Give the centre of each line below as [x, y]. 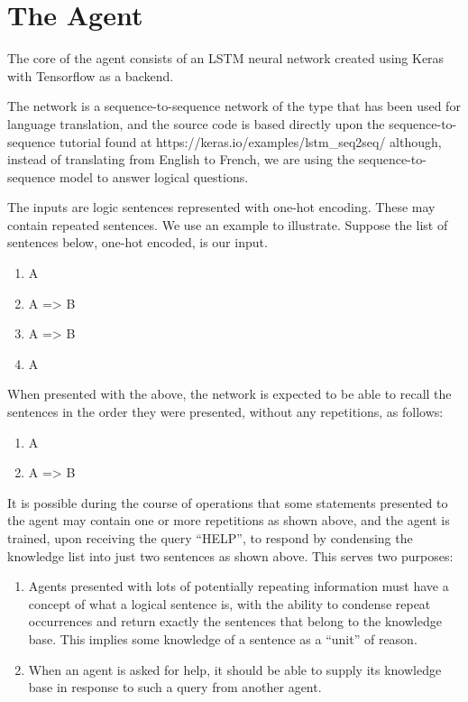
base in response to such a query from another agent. [175, 687]
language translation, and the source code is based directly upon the [196, 123]
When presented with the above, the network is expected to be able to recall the [229, 394]
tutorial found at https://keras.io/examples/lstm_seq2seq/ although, [251, 141]
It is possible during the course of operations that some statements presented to [228, 502]
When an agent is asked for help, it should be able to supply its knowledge [235, 669]
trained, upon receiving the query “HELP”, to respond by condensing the [210, 538]
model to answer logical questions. [154, 176]
